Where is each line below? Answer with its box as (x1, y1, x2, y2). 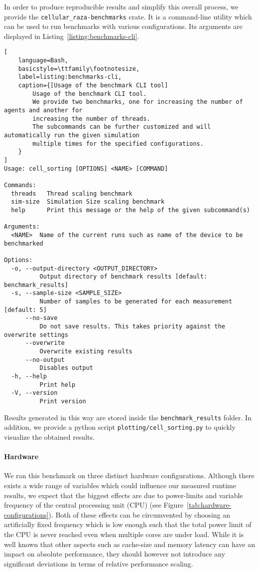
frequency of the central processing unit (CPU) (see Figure (4, 500, 184, 510)
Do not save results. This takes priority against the (39, 323, 225, 330)
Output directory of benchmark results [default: (39, 273, 208, 281)
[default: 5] (4, 306, 47, 313)
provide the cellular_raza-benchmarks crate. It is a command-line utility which (4, 11, 252, 21)
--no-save (25, 314, 58, 322)
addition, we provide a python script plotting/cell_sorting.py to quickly (4, 422, 236, 432)
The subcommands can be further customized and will (32, 123, 211, 131)
